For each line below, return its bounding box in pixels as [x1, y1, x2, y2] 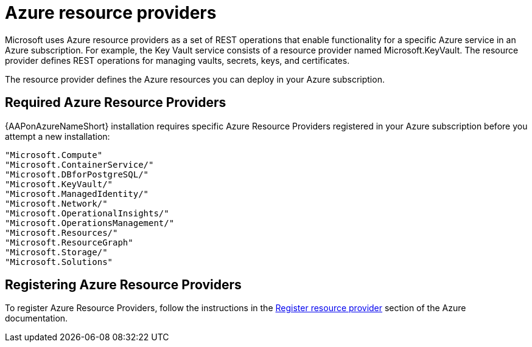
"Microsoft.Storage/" [5, 247, 108, 257]
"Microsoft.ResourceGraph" [5, 237, 133, 247]
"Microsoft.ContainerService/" [5, 159, 154, 170]
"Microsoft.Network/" [5, 198, 108, 208]
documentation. [5, 313, 68, 324]
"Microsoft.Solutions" [5, 256, 113, 267]
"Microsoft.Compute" [5, 149, 103, 160]
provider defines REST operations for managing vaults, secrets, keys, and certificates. [5, 55, 350, 66]
